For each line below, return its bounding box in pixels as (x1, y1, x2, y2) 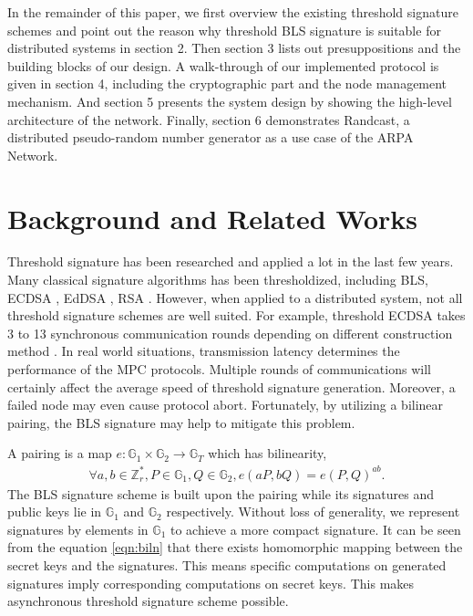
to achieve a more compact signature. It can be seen (170, 519, 461, 538)
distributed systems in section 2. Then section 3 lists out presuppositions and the (7, 38, 461, 57)
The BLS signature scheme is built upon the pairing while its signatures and (7, 484, 435, 503)
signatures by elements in (7, 519, 149, 538)
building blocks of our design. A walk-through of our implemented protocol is (7, 56, 439, 75)
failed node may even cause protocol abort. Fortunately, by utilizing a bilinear (7, 395, 444, 414)
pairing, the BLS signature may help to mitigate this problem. (7, 412, 355, 432)
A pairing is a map (7, 444, 112, 463)
